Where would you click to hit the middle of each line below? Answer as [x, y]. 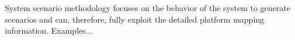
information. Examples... [49, 30]
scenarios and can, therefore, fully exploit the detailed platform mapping [135, 19]
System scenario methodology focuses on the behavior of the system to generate [147, 8]
